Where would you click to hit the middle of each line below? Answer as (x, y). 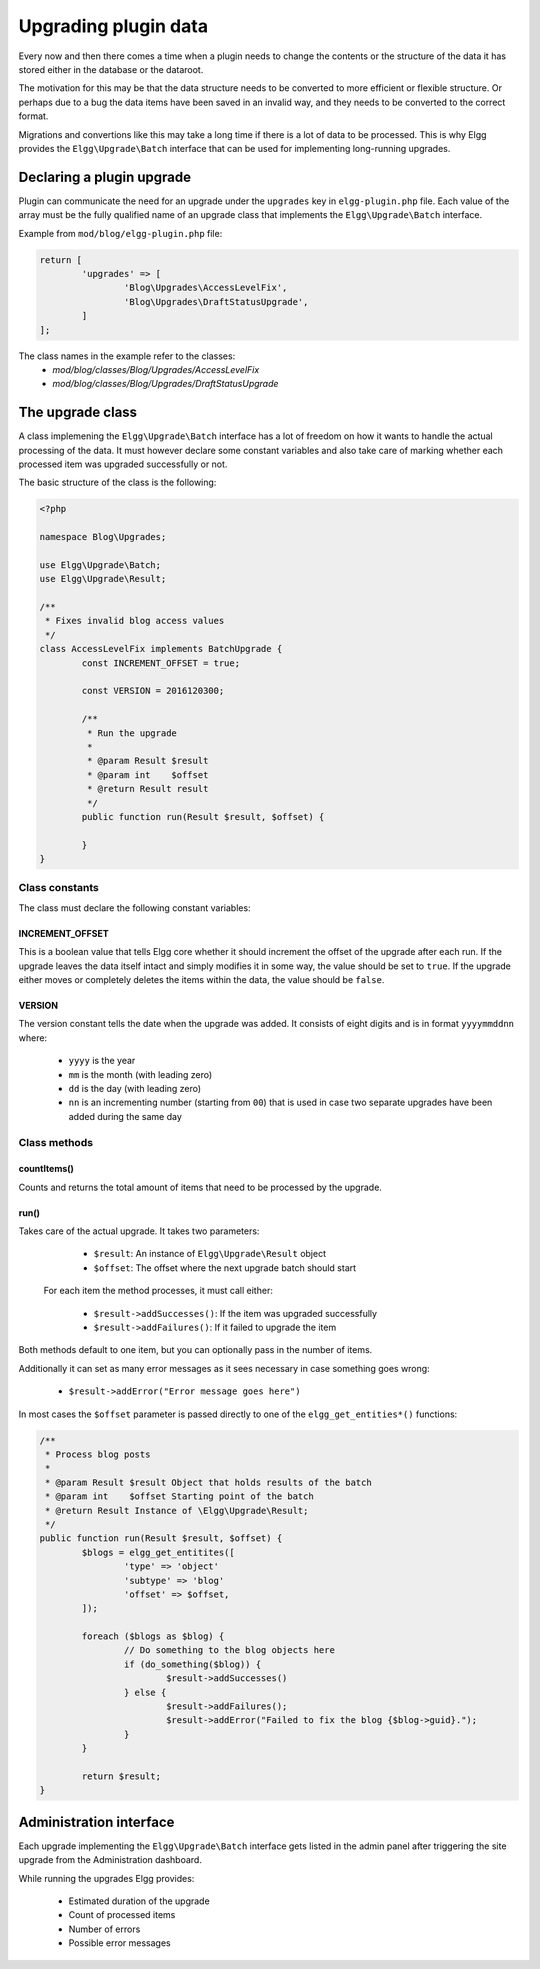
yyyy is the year (102, 1061)
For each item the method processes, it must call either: (158, 1291)
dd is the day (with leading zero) (135, 1088)
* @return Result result (147, 789)
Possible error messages (119, 1943)
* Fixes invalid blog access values (135, 621)
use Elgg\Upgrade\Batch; (100, 564)
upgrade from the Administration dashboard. (110, 1860)
